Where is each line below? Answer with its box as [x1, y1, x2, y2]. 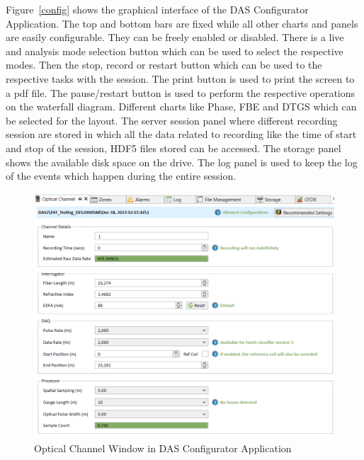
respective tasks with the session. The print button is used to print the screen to [6, 71, 355, 86]
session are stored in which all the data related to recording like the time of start [6, 127, 357, 142]
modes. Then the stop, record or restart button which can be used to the [6, 57, 322, 72]
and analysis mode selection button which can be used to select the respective [6, 43, 343, 58]
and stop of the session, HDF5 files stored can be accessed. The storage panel [6, 140, 341, 155]
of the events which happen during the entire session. [6, 168, 237, 183]
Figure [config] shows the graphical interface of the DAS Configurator [6, 2, 309, 16]
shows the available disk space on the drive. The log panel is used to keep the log [6, 154, 358, 169]
